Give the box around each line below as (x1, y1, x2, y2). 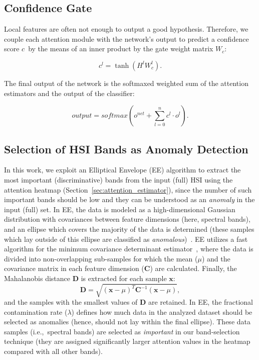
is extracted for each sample (81, 273, 167, 283)
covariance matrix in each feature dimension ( (4, 263, 144, 274)
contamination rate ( (4, 306, 68, 317)
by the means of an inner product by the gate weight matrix (28, 43, 213, 54)
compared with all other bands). (4, 346, 103, 356)
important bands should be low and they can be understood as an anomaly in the (4, 194, 255, 205)
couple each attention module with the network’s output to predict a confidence (4, 33, 249, 44)
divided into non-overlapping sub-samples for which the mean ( (4, 253, 198, 263)
